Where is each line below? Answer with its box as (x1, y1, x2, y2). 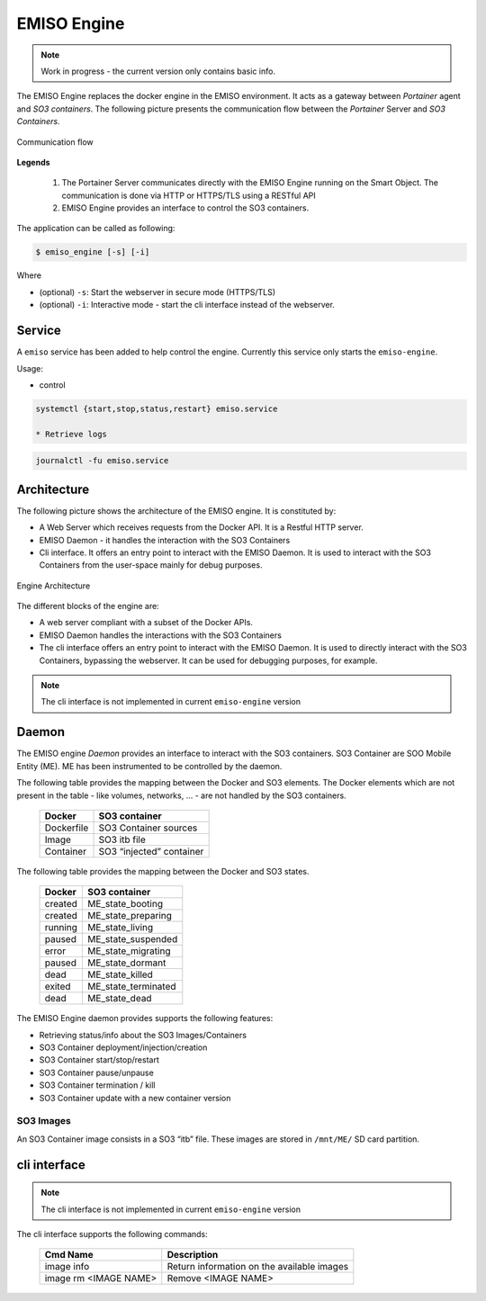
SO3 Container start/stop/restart (39, 1054, 159, 1065)
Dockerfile (44, 821, 89, 834)
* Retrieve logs (35, 428, 108, 439)
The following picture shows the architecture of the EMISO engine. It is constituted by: (16, 505, 337, 516)
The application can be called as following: (16, 223, 175, 234)
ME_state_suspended (86, 933, 178, 946)
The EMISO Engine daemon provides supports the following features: (16, 1013, 274, 1024)
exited (44, 981, 71, 993)
